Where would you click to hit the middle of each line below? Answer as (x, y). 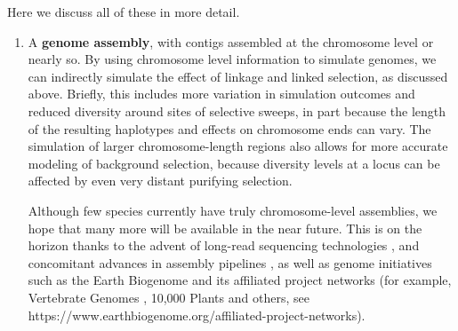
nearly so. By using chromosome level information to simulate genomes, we (232, 59)
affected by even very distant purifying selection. (160, 181)
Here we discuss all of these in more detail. (124, 12)
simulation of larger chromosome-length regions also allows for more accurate (238, 146)
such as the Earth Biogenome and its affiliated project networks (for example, (240, 280)
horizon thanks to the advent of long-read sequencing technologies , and (224, 245)
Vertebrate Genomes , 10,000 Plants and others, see (169, 297)
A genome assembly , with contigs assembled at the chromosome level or (231, 41)
